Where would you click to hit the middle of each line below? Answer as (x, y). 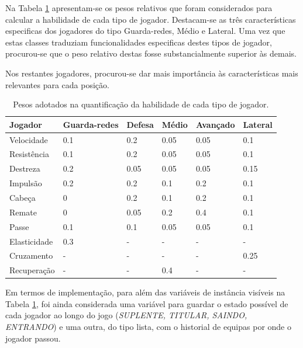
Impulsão (26, 183)
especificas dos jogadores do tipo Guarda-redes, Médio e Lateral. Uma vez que (145, 31)
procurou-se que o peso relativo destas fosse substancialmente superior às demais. (151, 53)
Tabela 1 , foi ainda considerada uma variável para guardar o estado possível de (147, 303)
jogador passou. (33, 338)
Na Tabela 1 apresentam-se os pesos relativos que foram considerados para (139, 8)
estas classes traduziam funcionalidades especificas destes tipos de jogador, (139, 42)
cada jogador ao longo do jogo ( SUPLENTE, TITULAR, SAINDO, (126, 315)
